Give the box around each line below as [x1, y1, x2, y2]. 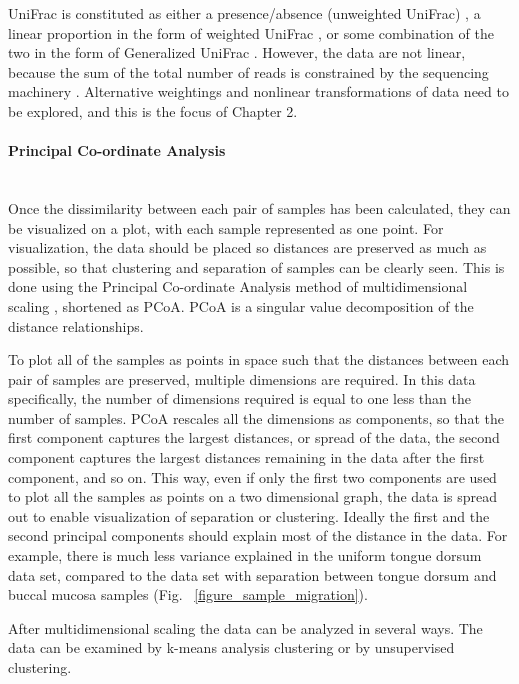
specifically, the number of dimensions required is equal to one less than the [8, 388, 471, 409]
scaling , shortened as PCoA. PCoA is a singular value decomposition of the [8, 295, 474, 316]
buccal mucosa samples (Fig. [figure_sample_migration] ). [8, 584, 368, 605]
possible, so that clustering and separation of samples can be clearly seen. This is [8, 256, 505, 277]
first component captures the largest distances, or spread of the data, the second [8, 427, 500, 448]
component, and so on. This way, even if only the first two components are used [8, 466, 497, 487]
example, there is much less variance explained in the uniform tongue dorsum [8, 545, 482, 566]
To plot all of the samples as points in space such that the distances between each [8, 349, 510, 370]
